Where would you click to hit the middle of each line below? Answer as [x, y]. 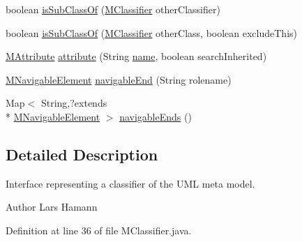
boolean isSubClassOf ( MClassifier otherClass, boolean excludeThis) [152, 32]
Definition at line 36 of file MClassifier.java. [99, 230]
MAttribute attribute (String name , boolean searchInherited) [136, 56]
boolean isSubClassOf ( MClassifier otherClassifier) [113, 9]
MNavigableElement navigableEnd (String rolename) [119, 79]
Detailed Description [82, 154]
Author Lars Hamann [52, 207]
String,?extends [74, 103]
